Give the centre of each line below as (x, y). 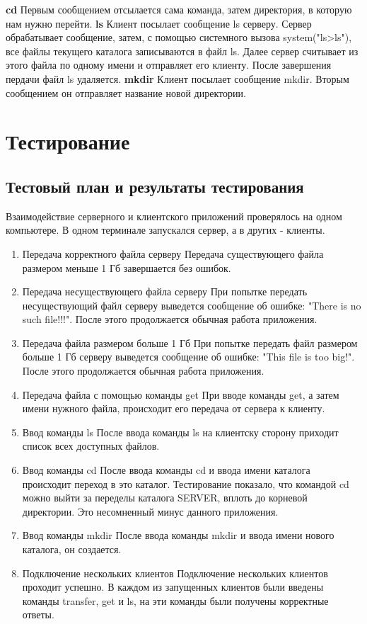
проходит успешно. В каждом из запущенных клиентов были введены (173, 587)
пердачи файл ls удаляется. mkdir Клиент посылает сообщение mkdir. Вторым (177, 78)
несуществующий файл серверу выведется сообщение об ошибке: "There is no (192, 305)
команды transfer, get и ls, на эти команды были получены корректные (175, 600)
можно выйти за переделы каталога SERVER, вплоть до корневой (165, 498)
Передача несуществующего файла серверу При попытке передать (165, 291)
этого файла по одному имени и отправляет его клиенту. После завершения (169, 65)
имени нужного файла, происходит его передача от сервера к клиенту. (174, 408)
